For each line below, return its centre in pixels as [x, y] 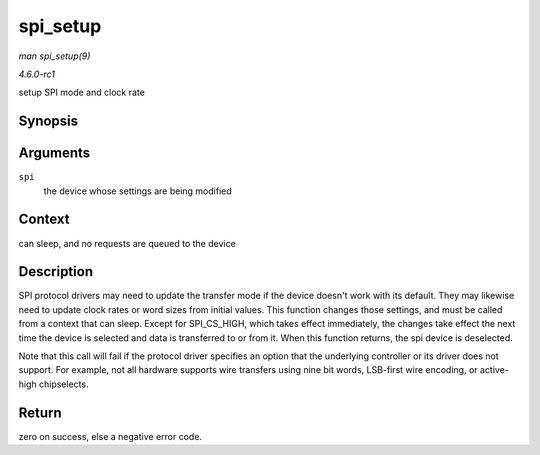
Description [56, 271]
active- [494, 370]
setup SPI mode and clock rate [81, 92]
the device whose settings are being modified [137, 191]
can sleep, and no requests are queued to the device [127, 243]
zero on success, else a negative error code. [110, 436]
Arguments [54, 153]
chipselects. [63, 384]
